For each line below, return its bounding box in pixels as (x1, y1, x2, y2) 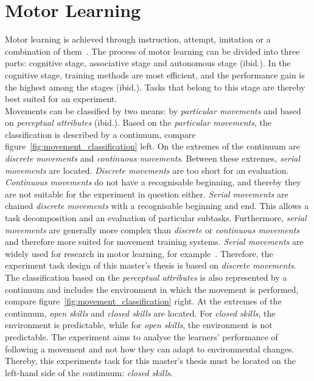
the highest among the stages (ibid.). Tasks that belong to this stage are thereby (5, 80, 305, 93)
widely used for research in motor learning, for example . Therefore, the (5, 247, 273, 259)
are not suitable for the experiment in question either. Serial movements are (5, 187, 288, 200)
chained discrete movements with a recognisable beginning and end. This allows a (5, 199, 309, 212)
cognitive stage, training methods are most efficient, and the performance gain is (5, 68, 305, 81)
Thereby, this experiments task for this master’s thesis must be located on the (5, 354, 296, 367)
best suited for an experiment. (5, 92, 117, 105)
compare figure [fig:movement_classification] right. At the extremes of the (5, 295, 282, 307)
